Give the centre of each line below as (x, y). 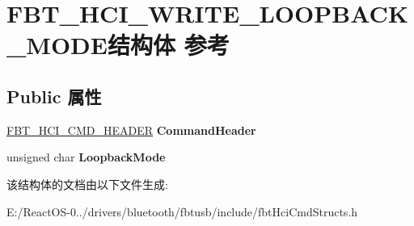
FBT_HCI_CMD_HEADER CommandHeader (131, 130)
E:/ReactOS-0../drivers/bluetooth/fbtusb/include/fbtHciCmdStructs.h (182, 211)
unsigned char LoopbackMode (86, 157)
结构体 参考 (168, 45)
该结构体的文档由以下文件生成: (87, 184)
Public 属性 (54, 96)
